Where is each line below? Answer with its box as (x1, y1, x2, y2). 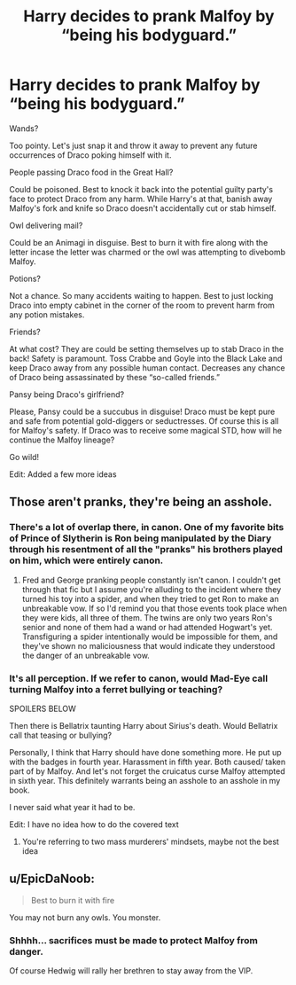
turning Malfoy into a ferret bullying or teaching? (9, 683, 223, 695)
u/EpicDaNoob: (9, 872, 95, 887)
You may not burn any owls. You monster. (9, 911, 161, 923)
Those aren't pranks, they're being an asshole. (9, 495, 273, 510)
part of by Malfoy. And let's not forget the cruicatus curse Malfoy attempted (9, 765, 285, 777)
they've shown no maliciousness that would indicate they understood (21, 640, 276, 651)
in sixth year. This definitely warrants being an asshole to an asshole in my (9, 775, 281, 786)
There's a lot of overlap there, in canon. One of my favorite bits (9, 521, 284, 534)
